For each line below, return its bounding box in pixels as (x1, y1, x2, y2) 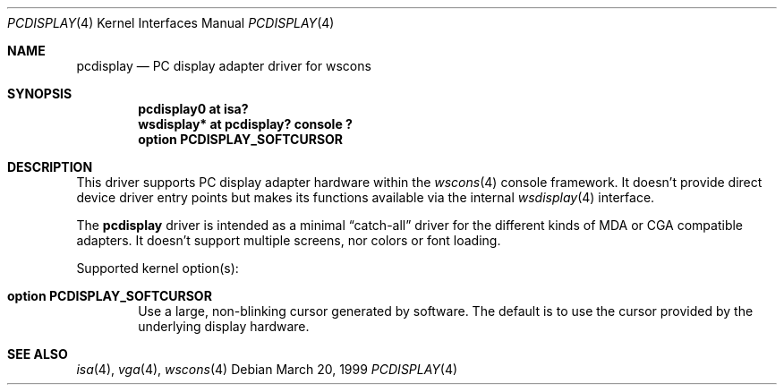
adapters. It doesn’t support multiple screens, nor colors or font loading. (76, 233, 501, 248)
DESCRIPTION (7, 159, 93, 175)
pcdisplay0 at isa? (138, 101, 249, 116)
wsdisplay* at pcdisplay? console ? (138, 116, 353, 132)
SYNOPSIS (7, 86, 72, 101)
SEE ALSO (7, 346, 68, 362)
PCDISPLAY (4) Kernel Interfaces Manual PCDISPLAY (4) (7, 15, 335, 30)
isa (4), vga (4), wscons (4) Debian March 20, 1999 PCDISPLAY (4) (76, 362, 458, 377)
